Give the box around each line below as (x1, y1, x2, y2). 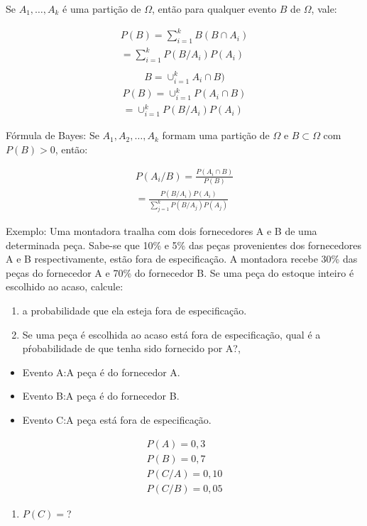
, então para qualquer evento (152, 1, 277, 16)
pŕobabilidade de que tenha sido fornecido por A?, (22, 341, 241, 356)
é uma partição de (62, 1, 141, 16)
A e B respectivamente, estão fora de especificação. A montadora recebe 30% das (6, 251, 358, 266)
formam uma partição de (162, 128, 270, 143)
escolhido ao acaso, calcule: (6, 279, 124, 294)
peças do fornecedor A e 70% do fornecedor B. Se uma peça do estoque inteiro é (6, 265, 354, 280)
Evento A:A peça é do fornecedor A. (22, 364, 180, 379)
